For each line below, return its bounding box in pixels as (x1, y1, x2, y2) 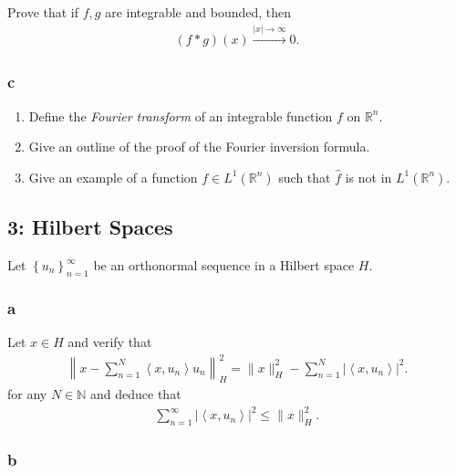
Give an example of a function (28, 167, 198, 186)
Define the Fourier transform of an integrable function (28, 106, 333, 125)
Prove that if (7, 3, 79, 21)
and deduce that (90, 384, 181, 403)
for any (7, 384, 47, 403)
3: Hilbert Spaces (7, 213, 173, 241)
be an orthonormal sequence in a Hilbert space (93, 256, 355, 275)
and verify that (67, 332, 152, 352)
